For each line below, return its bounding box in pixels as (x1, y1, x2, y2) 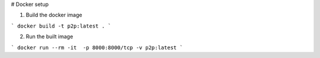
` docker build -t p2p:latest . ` (11, 22, 111, 29)
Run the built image (25, 33, 73, 40)
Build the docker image (25, 12, 82, 19)
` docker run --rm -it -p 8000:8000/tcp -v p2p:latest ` (11, 44, 183, 51)
